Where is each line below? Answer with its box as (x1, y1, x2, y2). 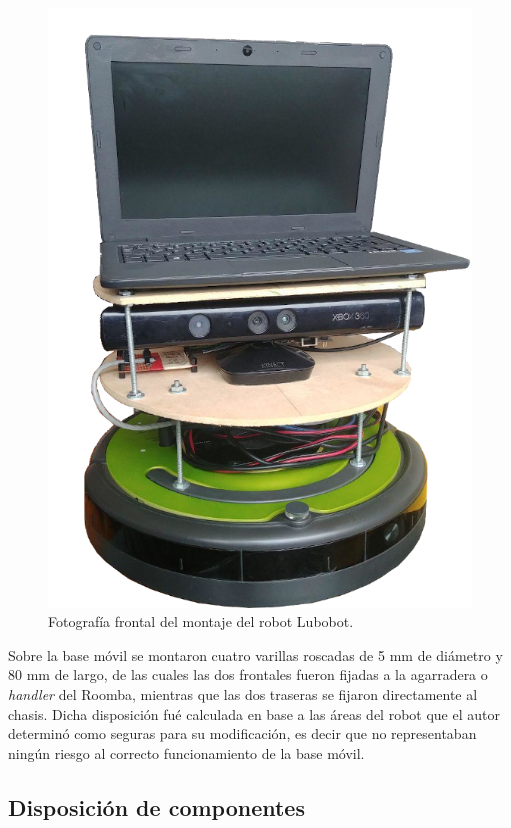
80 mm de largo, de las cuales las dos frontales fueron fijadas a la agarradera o (8, 664, 488, 685)
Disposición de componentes (8, 791, 305, 822)
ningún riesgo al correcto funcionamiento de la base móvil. (8, 742, 365, 763)
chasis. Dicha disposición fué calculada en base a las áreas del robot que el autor (8, 703, 500, 724)
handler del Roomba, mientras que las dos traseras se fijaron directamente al (8, 684, 478, 705)
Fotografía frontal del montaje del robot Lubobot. (48, 611, 354, 632)
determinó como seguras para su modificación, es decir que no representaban (8, 723, 477, 744)
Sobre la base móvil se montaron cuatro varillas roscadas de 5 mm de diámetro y (8, 644, 503, 665)
